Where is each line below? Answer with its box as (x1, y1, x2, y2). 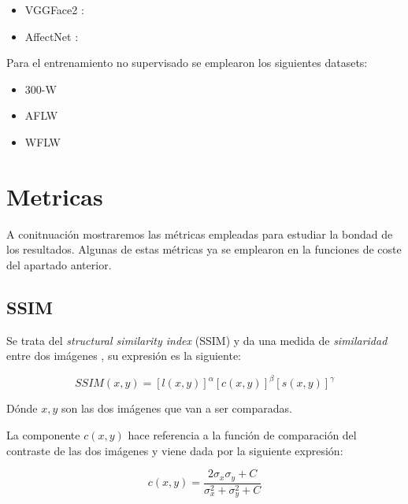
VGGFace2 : (24, 2, 84, 17)
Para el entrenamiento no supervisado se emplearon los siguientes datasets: (6, 54, 368, 71)
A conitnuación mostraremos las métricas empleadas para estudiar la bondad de (6, 225, 393, 242)
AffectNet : (24, 28, 79, 44)
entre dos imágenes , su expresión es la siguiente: (6, 347, 242, 364)
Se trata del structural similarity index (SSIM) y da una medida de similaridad (6, 332, 388, 348)
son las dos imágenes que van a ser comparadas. (61, 400, 292, 417)
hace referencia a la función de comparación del (128, 426, 357, 443)
